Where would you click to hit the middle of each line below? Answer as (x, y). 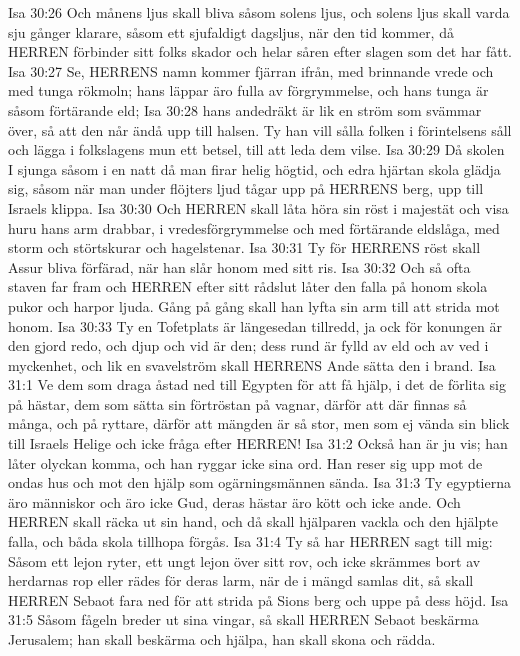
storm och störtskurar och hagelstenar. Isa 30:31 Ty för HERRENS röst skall (244, 247)
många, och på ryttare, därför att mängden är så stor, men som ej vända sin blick (259, 423)
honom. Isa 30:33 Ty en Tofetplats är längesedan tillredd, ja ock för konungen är (255, 325)
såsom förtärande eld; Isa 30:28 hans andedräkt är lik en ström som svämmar (245, 109)
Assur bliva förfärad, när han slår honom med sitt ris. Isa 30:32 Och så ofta (239, 266)
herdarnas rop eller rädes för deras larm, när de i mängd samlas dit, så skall (241, 580)
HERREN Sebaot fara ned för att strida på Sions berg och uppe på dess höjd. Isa (258, 599)
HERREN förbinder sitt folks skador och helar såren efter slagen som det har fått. (260, 51)
